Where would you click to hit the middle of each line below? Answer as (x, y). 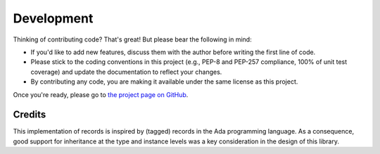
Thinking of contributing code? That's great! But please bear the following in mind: (133, 39)
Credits (30, 115)
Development (53, 18)
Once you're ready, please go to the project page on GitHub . (101, 94)
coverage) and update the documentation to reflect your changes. (126, 72)
